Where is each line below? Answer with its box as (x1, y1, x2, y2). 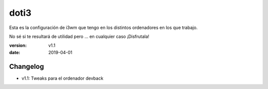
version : (9, 42, 27, 49)
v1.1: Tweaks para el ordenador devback (21, 75, 104, 81)
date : (9, 49, 20, 55)
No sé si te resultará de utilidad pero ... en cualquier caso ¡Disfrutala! (9, 33, 150, 39)
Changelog (9, 62, 44, 71)
